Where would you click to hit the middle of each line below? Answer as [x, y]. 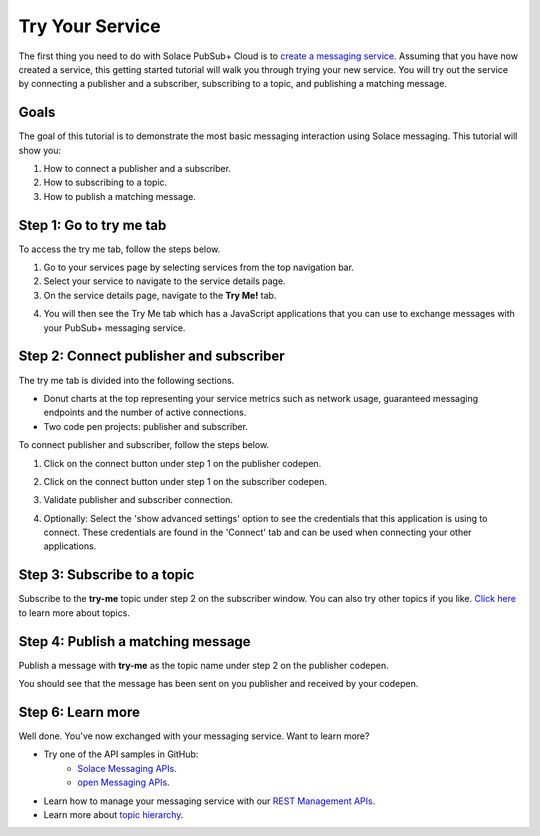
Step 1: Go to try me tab [92, 225]
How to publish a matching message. [120, 196]
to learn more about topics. [74, 612]
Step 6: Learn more [79, 711]
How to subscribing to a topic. [105, 182]
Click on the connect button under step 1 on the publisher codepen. [182, 463]
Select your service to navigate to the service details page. [164, 281]
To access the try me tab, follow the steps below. [119, 249]
